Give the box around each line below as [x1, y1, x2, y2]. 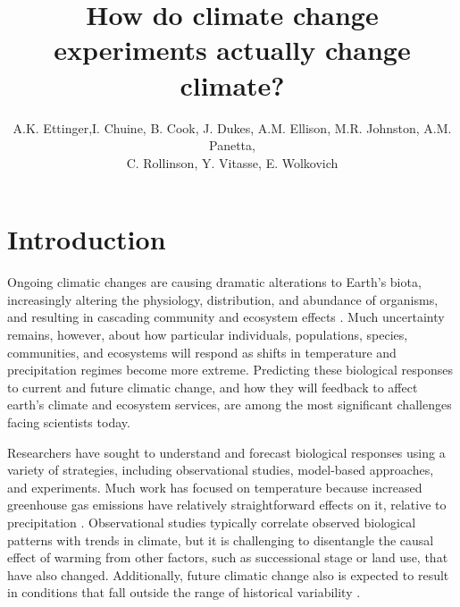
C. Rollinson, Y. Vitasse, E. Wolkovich [126, 153, 339, 172]
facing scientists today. [7, 412, 130, 431]
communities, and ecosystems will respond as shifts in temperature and [7, 342, 397, 361]
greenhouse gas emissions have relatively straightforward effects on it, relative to [7, 495, 447, 514]
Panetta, [209, 136, 255, 155]
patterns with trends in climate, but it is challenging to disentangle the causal [7, 530, 434, 549]
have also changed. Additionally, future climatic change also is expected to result [7, 565, 449, 584]
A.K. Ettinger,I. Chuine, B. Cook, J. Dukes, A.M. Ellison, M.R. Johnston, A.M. [13, 118, 452, 137]
